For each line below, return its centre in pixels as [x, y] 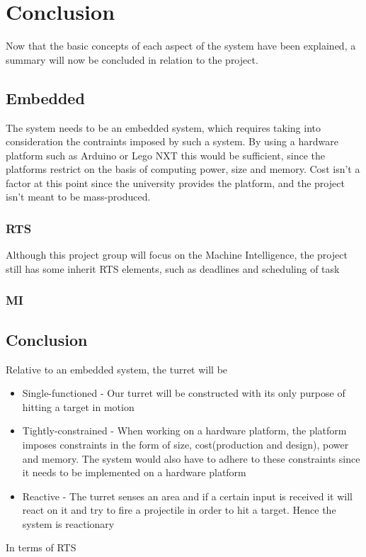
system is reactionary [68, 523]
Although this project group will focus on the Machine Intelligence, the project [177, 255]
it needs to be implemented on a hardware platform [134, 472]
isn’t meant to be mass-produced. [78, 197]
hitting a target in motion [78, 406]
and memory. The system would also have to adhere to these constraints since [191, 458]
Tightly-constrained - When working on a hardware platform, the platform [184, 431]
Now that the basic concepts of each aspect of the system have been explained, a [181, 46]
